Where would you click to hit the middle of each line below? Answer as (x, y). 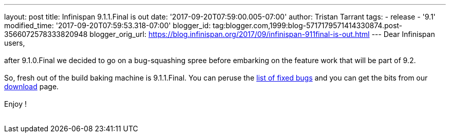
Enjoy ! (16, 104)
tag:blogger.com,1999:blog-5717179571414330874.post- (308, 25)
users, (15, 43)
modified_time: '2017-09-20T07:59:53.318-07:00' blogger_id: (108, 25)
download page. (32, 86)
